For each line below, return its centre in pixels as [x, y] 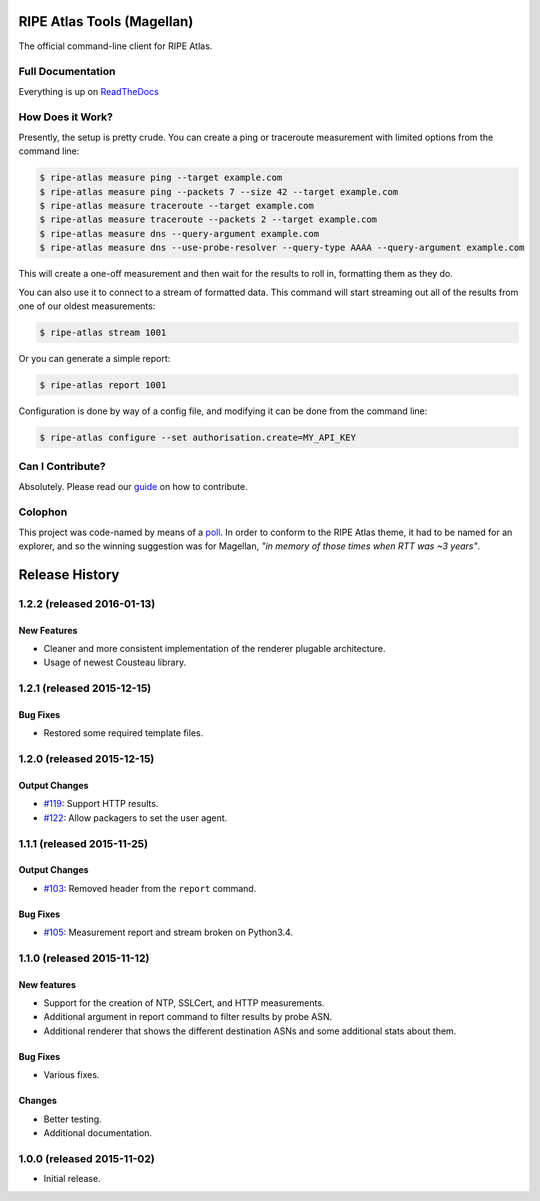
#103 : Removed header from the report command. [150, 888]
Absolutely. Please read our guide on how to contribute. [133, 486]
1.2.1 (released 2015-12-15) [85, 688]
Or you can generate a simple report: [94, 358]
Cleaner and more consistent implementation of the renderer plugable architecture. [214, 649]
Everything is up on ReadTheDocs [88, 91]
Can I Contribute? [62, 467]
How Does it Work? [66, 117]
